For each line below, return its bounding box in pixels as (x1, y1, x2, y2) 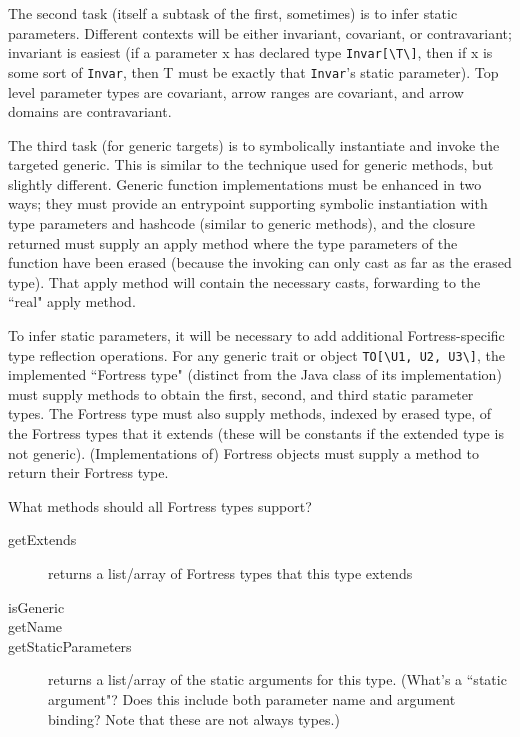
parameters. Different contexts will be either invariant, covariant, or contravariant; (8, 22, 512, 43)
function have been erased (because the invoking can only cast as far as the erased (8, 252, 512, 273)
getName (8, 616, 63, 637)
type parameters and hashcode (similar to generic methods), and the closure (8, 213, 475, 234)
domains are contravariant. (8, 101, 172, 122)
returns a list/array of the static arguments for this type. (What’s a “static (48, 669, 507, 690)
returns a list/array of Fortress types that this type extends (48, 563, 413, 584)
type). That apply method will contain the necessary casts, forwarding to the (8, 271, 481, 292)
